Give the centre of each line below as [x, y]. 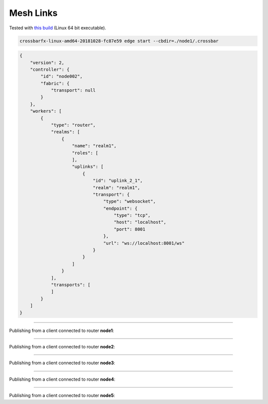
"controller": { [50, 69]
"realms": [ [66, 132]
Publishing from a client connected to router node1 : [62, 331]
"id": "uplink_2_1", [118, 181]
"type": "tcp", [132, 215]
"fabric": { [55, 83]
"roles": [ [85, 153]
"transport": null [73, 90]
